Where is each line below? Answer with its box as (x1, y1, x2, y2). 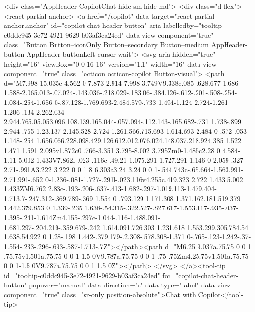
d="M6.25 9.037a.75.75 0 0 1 (165, 241, 252, 251)
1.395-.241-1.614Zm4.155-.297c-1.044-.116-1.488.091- (4, 212, 161, 223)
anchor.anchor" (4, 20, 49, 30)
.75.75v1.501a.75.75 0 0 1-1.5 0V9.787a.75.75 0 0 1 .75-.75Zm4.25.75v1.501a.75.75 (4, 251, 249, 261)
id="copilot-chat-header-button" (51, 20, 147, 30)
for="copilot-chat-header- (162, 270, 239, 280)
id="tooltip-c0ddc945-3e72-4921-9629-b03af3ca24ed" (4, 270, 160, 280)
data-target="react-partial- (136, 10, 217, 21)
